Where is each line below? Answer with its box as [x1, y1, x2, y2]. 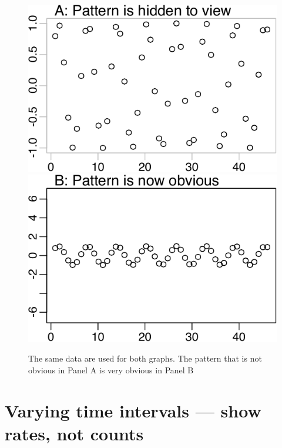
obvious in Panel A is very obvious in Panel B [28, 363, 194, 376]
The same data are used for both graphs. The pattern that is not [28, 352, 262, 365]
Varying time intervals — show [5, 398, 261, 422]
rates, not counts [5, 421, 144, 445]
